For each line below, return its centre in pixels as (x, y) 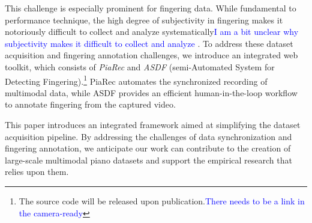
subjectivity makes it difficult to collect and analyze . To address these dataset (149, 43)
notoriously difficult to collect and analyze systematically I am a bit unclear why (152, 32)
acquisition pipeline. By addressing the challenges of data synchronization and (148, 136)
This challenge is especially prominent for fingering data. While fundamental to (151, 8)
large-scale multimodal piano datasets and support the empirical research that (148, 160)
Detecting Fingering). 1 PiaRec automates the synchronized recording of (136, 80)
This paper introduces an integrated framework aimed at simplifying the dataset (153, 124)
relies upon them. (37, 172)
